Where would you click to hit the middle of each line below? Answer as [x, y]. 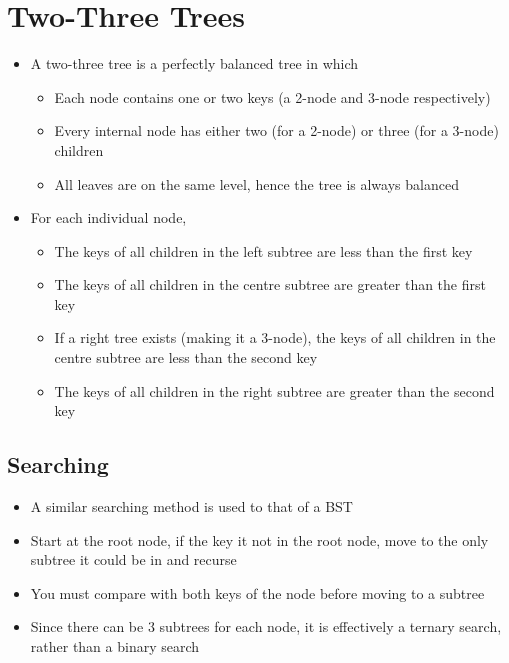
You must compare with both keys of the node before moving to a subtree [257, 592]
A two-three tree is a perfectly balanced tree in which [194, 63]
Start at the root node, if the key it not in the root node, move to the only [259, 539]
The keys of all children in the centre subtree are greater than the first [270, 284]
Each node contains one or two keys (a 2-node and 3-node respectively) [272, 96]
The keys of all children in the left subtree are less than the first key [263, 250]
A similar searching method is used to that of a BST [191, 506]
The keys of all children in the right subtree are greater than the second [274, 390]
